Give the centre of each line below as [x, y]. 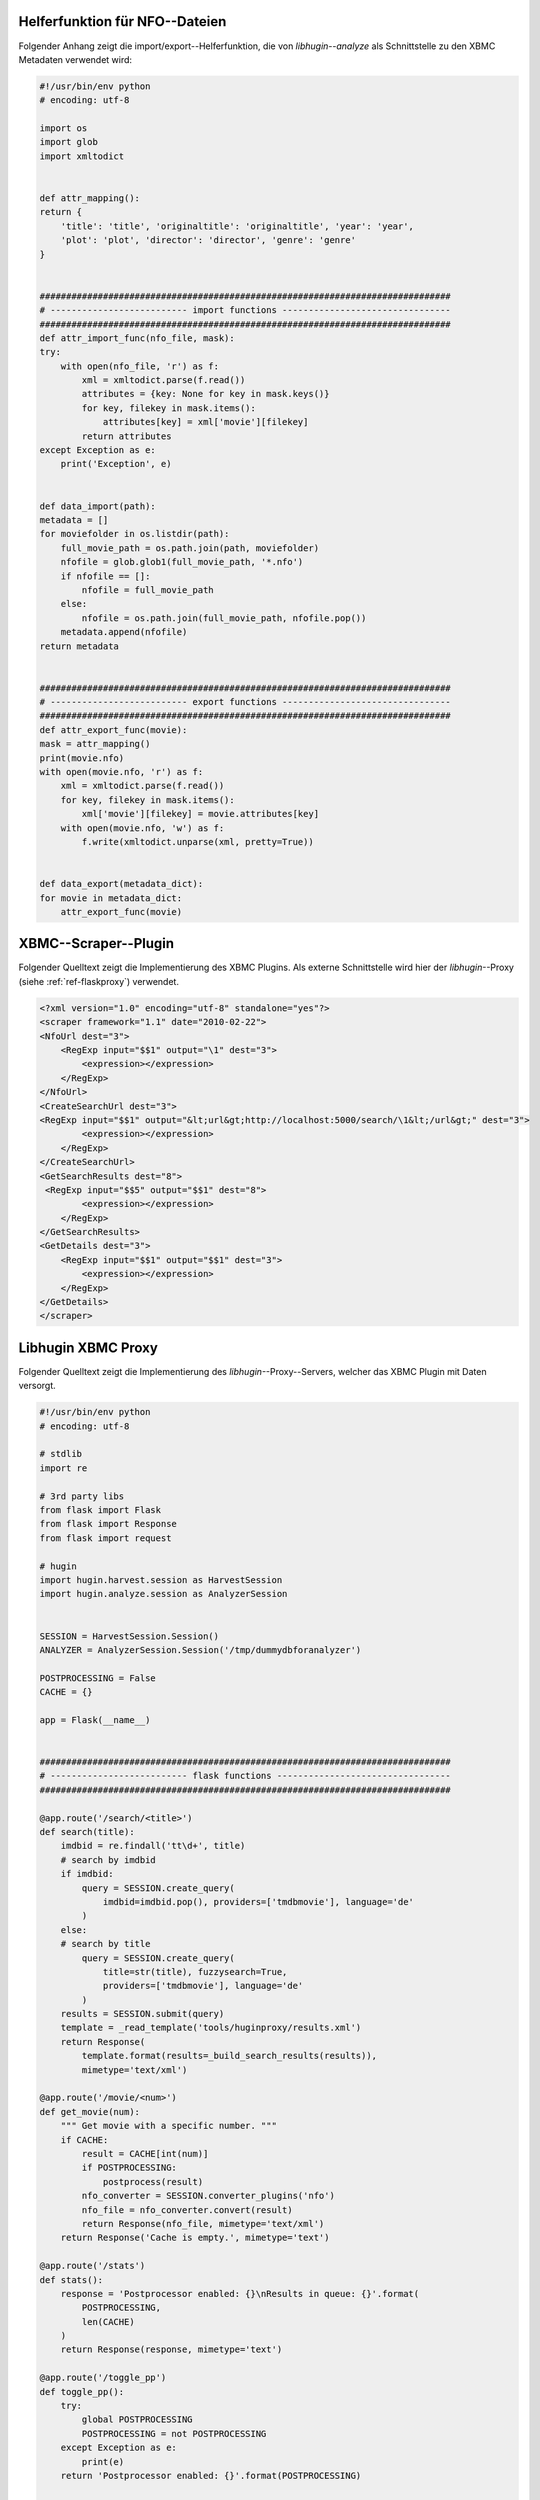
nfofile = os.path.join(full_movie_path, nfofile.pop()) [224, 618]
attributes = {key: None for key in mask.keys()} [205, 394]
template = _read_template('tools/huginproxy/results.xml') [211, 2028]
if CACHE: [84, 2139]
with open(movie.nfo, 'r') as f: [121, 772]
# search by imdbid [108, 1859]
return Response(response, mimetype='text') [171, 2349]
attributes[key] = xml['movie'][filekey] [205, 422]
